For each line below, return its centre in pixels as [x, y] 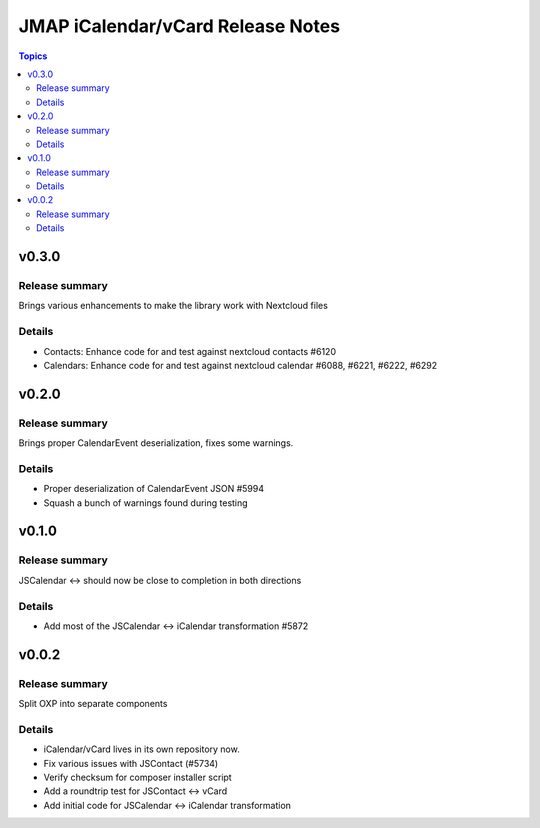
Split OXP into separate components [93, 704]
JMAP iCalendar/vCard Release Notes [179, 26]
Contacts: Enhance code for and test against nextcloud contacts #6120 [190, 351]
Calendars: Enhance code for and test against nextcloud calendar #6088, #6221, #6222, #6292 [240, 365]
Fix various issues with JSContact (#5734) [131, 763]
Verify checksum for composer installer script [137, 777]
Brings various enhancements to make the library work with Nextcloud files [173, 306]
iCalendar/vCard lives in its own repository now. [141, 749]
